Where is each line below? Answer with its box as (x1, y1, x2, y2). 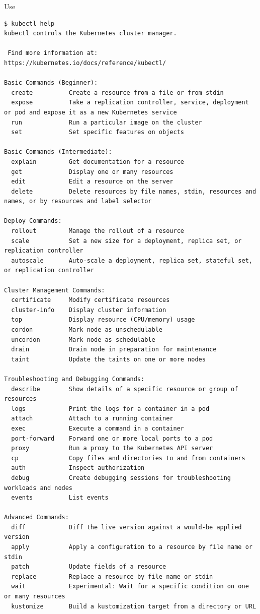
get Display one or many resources (11, 168, 174, 175)
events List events (11, 494, 109, 502)
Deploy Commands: (4, 217, 62, 225)
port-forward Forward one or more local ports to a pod (11, 435, 213, 442)
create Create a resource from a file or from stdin (11, 89, 224, 96)
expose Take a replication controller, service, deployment (11, 99, 249, 106)
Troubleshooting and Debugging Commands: (4, 375, 145, 383)
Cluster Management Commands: (4, 286, 105, 294)
